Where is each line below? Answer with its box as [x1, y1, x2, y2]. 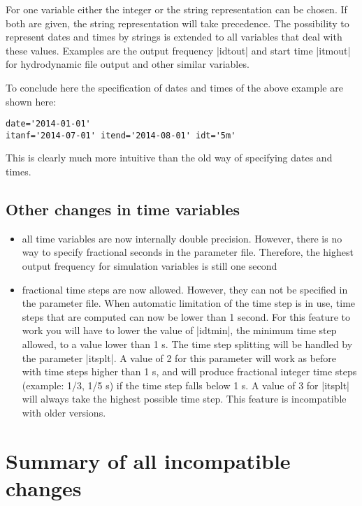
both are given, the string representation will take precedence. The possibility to [6, 15, 349, 30]
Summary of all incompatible [6, 446, 291, 475]
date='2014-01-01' [6, 119, 91, 129]
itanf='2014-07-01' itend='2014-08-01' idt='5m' [6, 130, 236, 140]
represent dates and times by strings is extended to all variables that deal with [6, 29, 342, 44]
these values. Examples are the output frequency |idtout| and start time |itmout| [6, 43, 351, 57]
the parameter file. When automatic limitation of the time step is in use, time [22, 296, 356, 310]
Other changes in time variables [6, 198, 240, 220]
